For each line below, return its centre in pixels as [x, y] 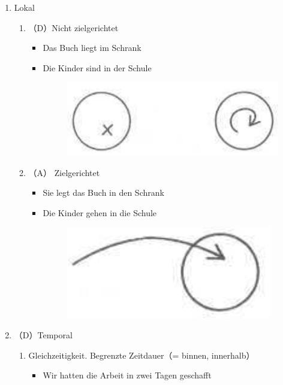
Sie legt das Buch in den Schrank [103, 192]
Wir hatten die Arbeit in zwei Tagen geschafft [127, 375]
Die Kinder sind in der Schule [97, 67]
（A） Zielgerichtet [64, 172]
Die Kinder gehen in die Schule [100, 212]
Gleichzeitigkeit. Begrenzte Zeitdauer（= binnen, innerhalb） [141, 355]
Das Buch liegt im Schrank [92, 48]
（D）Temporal [43, 334]
